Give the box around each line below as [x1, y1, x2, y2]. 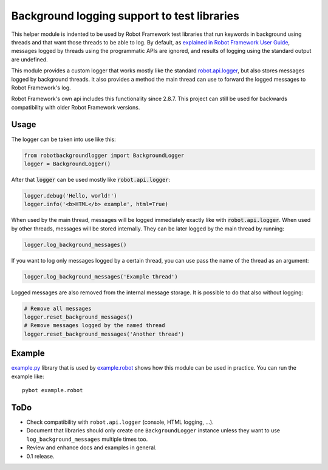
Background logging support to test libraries [11, 9, 240, 22]
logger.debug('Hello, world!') [24, 192, 118, 199]
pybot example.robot [22, 387, 83, 394]
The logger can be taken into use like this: [11, 136, 116, 143]
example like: [11, 373, 45, 380]
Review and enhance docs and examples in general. [26, 444, 157, 451]
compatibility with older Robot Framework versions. [11, 103, 140, 111]
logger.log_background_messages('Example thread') [24, 273, 179, 280]
